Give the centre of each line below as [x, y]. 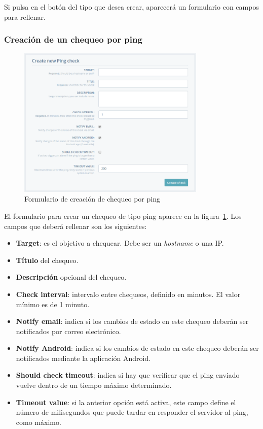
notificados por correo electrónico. [68, 331]
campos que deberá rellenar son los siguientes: [76, 226]
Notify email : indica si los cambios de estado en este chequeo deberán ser [132, 321]
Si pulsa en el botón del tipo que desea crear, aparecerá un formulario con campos [131, 7]
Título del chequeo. [47, 260]
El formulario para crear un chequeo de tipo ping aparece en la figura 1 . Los [123, 216]
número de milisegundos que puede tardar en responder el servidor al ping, [132, 412]
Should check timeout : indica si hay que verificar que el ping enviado [128, 375]
